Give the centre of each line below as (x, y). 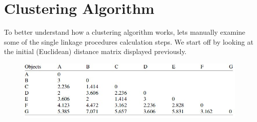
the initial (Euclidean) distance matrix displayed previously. (95, 51)
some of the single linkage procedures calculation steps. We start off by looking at (129, 41)
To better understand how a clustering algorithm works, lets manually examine (125, 32)
